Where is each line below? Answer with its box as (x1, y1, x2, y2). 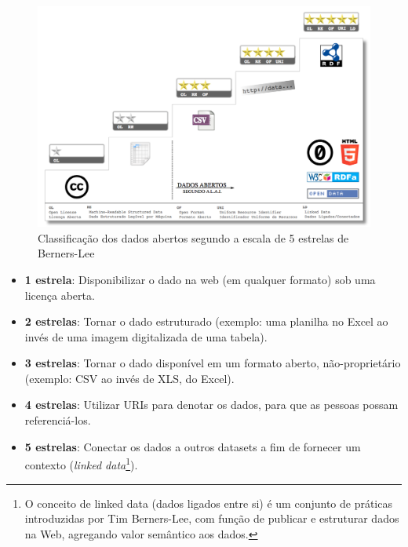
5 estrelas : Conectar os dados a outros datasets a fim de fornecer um (24, 438, 361, 454)
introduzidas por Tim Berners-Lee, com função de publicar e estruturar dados (24, 510, 399, 527)
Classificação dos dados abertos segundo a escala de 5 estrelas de (38, 229, 349, 246)
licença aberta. (24, 286, 95, 303)
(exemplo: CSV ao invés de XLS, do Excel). (24, 370, 235, 386)
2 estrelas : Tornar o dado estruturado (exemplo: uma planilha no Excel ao (24, 313, 388, 330)
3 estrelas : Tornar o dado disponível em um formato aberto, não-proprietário (24, 355, 401, 371)
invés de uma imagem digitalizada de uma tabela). (24, 328, 268, 345)
